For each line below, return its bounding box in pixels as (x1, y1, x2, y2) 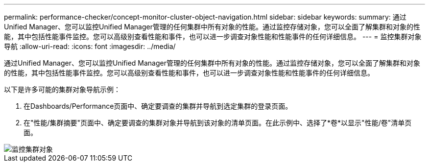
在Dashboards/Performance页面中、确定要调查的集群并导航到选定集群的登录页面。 (24, 102, 292, 110)
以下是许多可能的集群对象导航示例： (4, 85, 120, 94)
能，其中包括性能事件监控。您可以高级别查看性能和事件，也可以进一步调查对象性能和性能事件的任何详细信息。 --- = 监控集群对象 (4, 32, 422, 41)
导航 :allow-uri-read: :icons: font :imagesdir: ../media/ (4, 42, 176, 50)
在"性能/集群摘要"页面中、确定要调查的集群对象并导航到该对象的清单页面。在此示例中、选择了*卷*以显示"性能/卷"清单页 (24, 119, 412, 127)
